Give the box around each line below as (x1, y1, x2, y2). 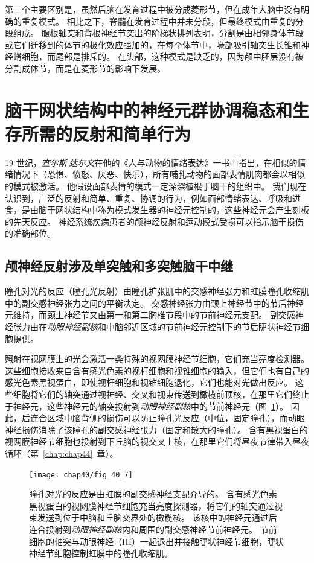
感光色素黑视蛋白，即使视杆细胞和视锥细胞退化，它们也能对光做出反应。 (5, 376, 292, 389)
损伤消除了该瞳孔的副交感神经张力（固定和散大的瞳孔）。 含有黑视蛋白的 (21, 423, 308, 436)
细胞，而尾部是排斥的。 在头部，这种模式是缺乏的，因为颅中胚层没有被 (21, 50, 304, 63)
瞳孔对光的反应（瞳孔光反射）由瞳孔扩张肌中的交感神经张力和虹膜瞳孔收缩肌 (5, 285, 309, 297)
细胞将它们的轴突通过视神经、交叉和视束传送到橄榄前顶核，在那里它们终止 (13, 387, 309, 400)
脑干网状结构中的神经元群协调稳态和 (5, 97, 293, 122)
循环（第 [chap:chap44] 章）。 (5, 447, 118, 459)
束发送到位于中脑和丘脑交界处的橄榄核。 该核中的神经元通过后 (29, 511, 277, 524)
